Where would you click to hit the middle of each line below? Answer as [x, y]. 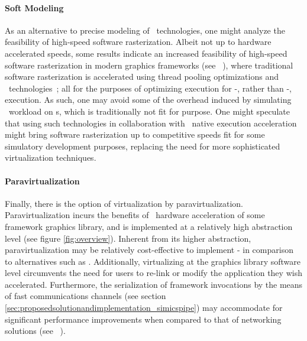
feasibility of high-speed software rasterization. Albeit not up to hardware [138, 42]
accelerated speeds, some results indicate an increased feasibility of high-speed [146, 53]
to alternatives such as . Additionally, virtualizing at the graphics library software [153, 261]
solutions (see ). [35, 331]
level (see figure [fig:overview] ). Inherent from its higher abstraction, [128, 238]
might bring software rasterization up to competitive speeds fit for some [135, 134]
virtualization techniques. [51, 157]
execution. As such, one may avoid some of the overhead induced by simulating [148, 100]
